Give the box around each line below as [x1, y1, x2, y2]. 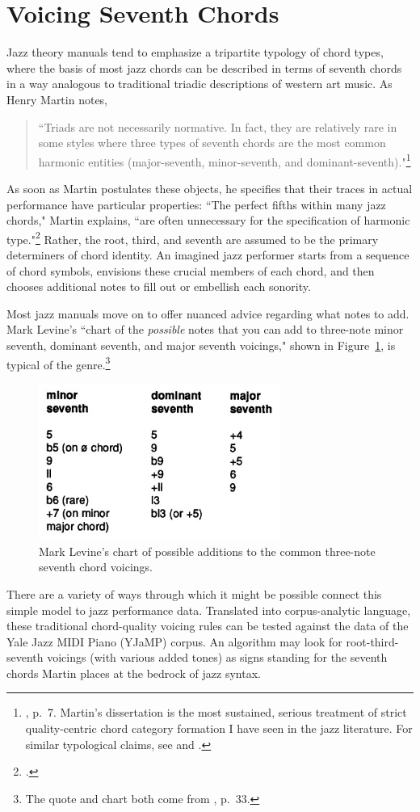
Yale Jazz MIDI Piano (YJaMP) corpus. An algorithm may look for [6, 633, 342, 650]
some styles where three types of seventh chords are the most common [38, 134, 386, 151]
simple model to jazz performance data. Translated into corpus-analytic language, [6, 601, 411, 618]
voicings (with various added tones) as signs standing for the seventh [47, 649, 388, 666]
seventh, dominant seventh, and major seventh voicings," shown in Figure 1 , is [6, 336, 396, 353]
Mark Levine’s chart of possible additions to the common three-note [39, 542, 376, 559]
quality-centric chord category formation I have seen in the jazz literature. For [25, 720, 413, 737]
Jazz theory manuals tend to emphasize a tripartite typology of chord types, [6, 44, 384, 61]
